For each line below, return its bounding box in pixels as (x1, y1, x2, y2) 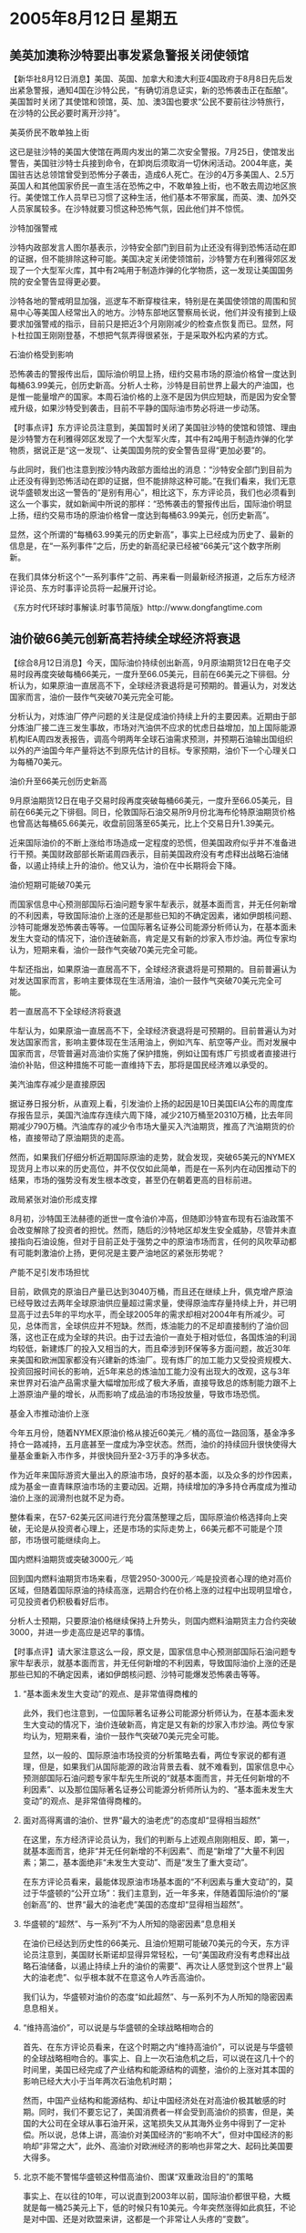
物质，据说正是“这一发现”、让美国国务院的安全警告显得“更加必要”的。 (9, 445, 271, 456)
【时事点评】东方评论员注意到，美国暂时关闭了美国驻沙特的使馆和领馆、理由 (9, 422, 297, 433)
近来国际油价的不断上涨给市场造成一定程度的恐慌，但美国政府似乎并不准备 (9, 837, 289, 848)
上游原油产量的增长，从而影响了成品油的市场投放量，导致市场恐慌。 (9, 1388, 265, 1399)
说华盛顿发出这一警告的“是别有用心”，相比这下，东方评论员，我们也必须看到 (9, 487, 296, 498)
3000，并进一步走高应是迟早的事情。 (9, 1626, 150, 1637)
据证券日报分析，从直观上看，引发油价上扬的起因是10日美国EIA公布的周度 (9, 1097, 286, 1108)
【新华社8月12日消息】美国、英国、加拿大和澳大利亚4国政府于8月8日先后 (9, 74, 285, 84)
